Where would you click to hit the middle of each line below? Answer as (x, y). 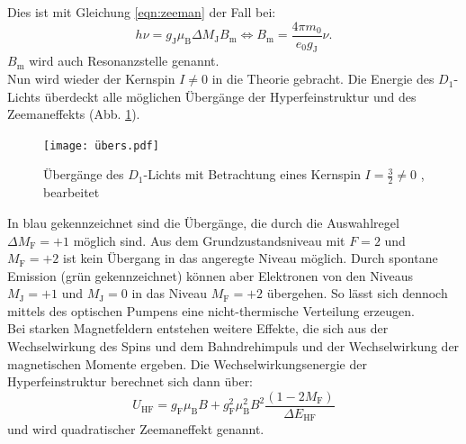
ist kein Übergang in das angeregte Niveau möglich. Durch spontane (251, 258)
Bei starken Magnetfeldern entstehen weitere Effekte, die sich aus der (198, 328)
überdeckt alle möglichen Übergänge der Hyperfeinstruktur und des (230, 96)
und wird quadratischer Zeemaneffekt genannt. (136, 429)
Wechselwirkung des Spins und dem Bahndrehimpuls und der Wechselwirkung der (233, 346)
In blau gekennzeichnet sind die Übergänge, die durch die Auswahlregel (203, 222)
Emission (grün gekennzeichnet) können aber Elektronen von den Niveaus (211, 275)
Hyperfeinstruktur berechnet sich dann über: (130, 381)
